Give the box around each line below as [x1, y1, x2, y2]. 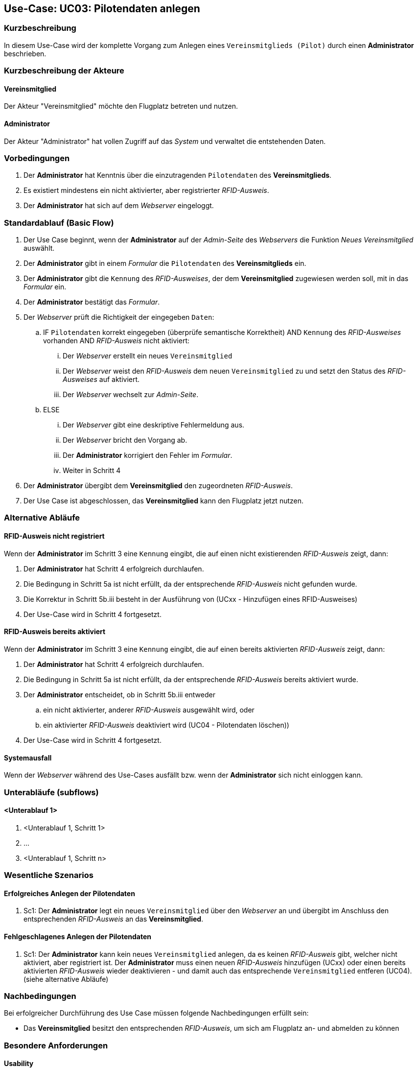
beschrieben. [4, 49, 46, 58]
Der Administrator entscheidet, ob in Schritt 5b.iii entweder [23, 690, 215, 699]
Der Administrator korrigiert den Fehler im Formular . [63, 451, 232, 460]
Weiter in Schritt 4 [63, 466, 121, 475]
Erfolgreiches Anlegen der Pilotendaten [4, 889, 135, 898]
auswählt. [23, 244, 55, 253]
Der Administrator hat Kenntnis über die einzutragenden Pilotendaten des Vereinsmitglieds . [23, 171, 332, 180]
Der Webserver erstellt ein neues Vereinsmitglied [63, 352, 232, 360]
